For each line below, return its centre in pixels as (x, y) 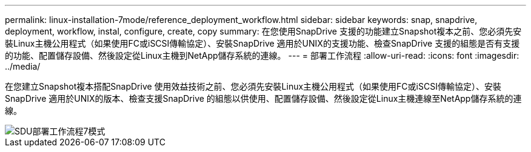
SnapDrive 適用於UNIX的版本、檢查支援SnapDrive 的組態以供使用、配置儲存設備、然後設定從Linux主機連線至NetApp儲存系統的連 (263, 98)
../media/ (23, 66)
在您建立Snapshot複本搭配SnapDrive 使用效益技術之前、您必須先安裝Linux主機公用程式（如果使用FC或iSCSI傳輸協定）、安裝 (253, 86)
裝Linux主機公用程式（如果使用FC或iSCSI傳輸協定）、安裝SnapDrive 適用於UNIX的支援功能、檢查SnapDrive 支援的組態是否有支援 (262, 43)
